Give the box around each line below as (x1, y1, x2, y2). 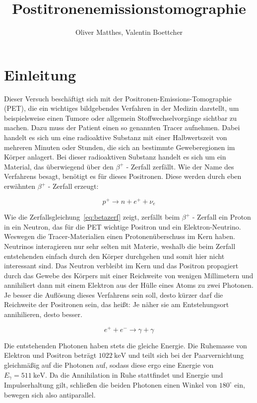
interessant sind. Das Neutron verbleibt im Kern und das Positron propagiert (4, 260, 239, 271)
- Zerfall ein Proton (192, 212, 251, 222)
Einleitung (4, 64, 76, 84)
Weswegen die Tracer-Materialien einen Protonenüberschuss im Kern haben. (4, 231, 235, 242)
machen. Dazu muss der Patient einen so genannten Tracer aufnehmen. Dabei (4, 122, 240, 133)
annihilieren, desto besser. (4, 309, 82, 320)
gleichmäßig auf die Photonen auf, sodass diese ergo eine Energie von (4, 359, 214, 370)
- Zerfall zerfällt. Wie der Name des (126, 161, 234, 171)
